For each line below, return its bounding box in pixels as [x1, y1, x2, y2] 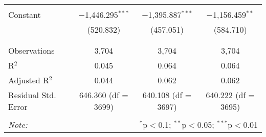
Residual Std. [8, 89, 56, 101]
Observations [8, 44, 55, 56]
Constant [8, 9, 41, 20]
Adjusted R [8, 74, 49, 86]
